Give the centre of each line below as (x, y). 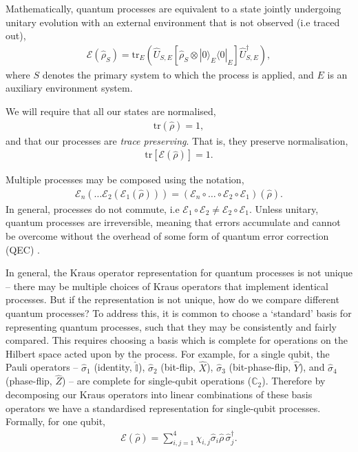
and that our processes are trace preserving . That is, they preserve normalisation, (177, 140)
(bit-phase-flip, (260, 367)
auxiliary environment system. (69, 88)
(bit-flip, (178, 367)
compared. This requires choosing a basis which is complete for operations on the (177, 340)
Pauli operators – (42, 367)
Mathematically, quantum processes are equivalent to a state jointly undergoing (173, 8)
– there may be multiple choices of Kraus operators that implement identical (167, 286)
